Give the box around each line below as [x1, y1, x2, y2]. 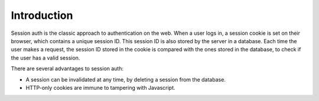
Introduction [11, 9, 73, 22]
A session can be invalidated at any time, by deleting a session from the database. [25, 76, 226, 83]
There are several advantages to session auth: [11, 65, 124, 72]
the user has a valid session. [11, 54, 80, 61]
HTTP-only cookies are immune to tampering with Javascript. [25, 84, 175, 91]
